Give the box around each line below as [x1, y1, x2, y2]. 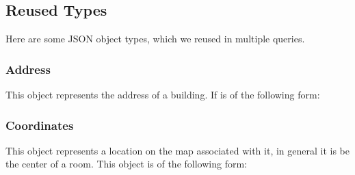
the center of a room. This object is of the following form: [5, 157, 247, 171]
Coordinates [5, 116, 74, 133]
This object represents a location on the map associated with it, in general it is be [5, 143, 350, 157]
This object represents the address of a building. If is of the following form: [5, 87, 320, 102]
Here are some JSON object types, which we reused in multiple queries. [5, 31, 305, 46]
